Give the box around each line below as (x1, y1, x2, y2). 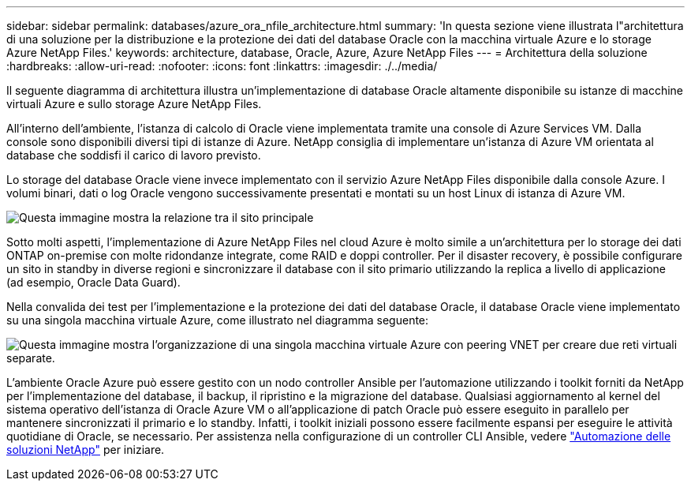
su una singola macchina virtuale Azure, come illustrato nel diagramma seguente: (6, 313, 429, 327)
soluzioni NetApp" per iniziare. (6, 443, 165, 456)
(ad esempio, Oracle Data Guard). (6, 275, 181, 289)
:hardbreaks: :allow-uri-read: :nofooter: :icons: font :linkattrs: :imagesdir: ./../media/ (6, 59, 438, 73)
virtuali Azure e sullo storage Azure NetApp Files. (6, 97, 262, 111)
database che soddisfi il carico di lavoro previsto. (6, 148, 261, 162)
